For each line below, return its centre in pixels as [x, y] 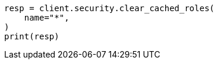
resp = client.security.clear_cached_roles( [110, 8]
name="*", [47, 18]
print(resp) [32, 36]
